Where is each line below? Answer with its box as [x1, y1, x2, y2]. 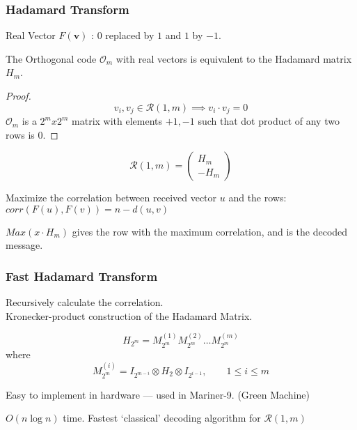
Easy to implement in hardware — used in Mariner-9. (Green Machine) [6, 387, 310, 401]
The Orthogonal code [6, 51, 97, 66]
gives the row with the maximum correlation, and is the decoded [72, 224, 348, 238]
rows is [6, 127, 35, 141]
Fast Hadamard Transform [6, 267, 158, 284]
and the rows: [228, 190, 287, 205]
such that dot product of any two [198, 114, 340, 128]
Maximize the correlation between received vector [6, 190, 217, 205]
